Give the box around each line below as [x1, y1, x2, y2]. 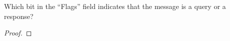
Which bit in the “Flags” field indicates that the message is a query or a [4, 1, 226, 11]
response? [4, 10, 34, 21]
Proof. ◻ [4, 27, 32, 38]
